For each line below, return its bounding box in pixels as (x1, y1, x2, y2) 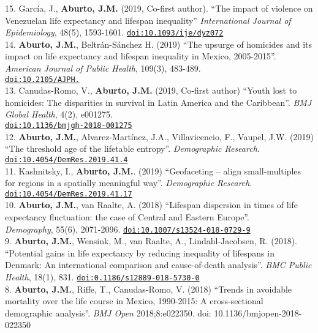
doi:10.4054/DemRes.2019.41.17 (5, 189, 132, 198)
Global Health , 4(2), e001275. (5, 108, 113, 121)
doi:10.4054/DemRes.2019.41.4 (5, 155, 128, 164)
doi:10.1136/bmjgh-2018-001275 (5, 121, 132, 130)
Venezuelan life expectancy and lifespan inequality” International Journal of (5, 13, 291, 26)
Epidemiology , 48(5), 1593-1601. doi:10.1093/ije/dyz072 (5, 26, 224, 39)
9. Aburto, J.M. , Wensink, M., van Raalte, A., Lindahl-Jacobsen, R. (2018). (5, 234, 298, 247)
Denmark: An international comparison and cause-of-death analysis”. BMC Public (5, 258, 312, 271)
